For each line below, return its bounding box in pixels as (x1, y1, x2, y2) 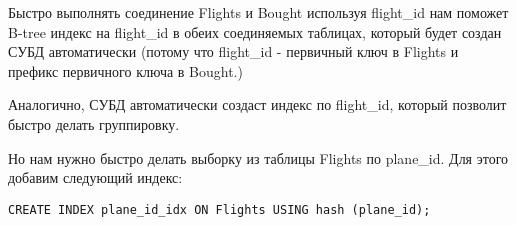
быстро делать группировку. (8, 113, 180, 134)
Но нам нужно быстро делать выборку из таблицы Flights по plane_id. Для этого (8, 147, 509, 168)
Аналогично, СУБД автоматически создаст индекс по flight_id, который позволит (8, 94, 507, 115)
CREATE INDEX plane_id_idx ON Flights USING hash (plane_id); (8, 202, 431, 217)
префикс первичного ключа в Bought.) (8, 60, 243, 81)
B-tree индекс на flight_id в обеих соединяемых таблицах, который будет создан (8, 21, 502, 42)
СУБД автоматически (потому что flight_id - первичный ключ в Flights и (8, 41, 459, 62)
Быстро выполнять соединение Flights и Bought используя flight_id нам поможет (8, 2, 509, 22)
